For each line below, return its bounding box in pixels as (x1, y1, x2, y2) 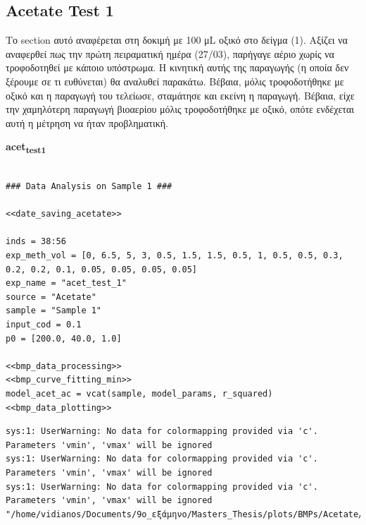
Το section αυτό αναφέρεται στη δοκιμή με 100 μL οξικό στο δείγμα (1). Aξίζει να (6, 32, 348, 47)
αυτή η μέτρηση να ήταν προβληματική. (6, 115, 168, 130)
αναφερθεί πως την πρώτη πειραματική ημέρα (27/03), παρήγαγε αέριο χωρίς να (6, 46, 334, 61)
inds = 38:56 (6, 236, 66, 247)
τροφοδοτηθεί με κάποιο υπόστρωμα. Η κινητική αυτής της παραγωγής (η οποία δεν (6, 60, 349, 75)
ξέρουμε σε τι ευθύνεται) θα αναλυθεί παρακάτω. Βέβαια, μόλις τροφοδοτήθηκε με (6, 73, 344, 88)
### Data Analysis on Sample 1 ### (6, 181, 172, 192)
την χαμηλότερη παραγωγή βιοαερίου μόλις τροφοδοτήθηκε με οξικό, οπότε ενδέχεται (6, 102, 355, 116)
